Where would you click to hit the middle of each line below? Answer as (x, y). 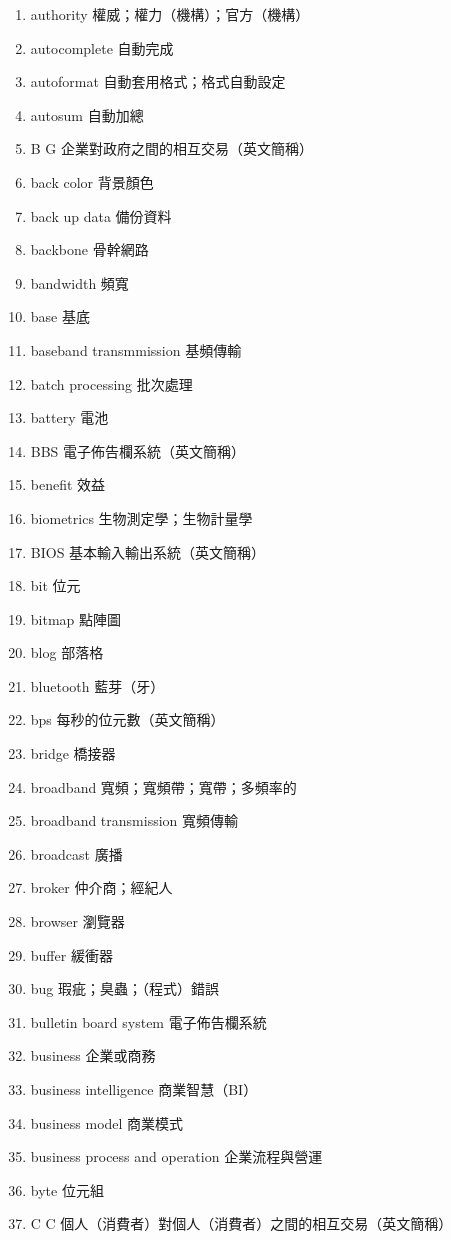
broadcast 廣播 (76, 853)
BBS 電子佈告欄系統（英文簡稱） (138, 450)
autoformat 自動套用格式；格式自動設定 (158, 81)
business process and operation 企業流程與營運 (176, 1156)
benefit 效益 (68, 484)
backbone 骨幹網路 (89, 249)
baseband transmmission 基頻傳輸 (136, 349)
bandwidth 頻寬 (79, 282)
